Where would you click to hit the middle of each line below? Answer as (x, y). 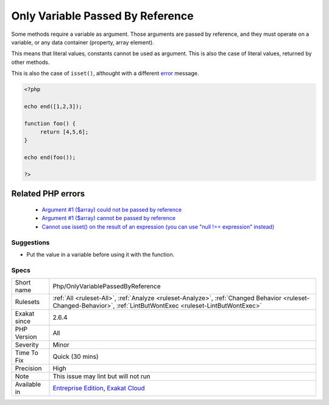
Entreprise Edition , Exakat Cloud (99, 388)
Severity (27, 345)
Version (26, 337)
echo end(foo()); (50, 157)
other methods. (30, 62)
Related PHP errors (48, 194)
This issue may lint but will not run (101, 376)
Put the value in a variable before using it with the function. (101, 254)
